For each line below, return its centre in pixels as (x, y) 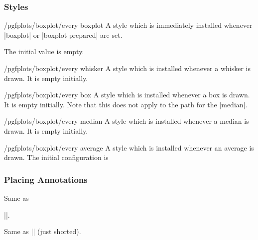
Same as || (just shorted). (43, 231)
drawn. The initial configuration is (56, 157)
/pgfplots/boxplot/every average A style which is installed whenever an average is (129, 147)
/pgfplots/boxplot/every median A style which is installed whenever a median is (127, 121)
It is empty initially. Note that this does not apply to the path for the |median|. (126, 104)
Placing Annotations (46, 179)
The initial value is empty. (44, 51)
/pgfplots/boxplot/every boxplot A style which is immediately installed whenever (128, 25)
